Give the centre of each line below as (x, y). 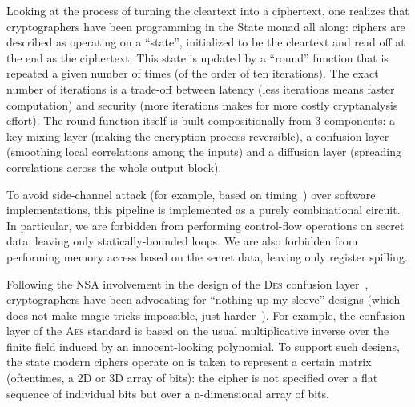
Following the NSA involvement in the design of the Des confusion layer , (187, 283)
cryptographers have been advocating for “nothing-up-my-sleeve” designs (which (203, 299)
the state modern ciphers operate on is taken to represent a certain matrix (189, 362)
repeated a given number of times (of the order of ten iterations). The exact (193, 73)
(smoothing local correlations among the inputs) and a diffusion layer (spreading (204, 152)
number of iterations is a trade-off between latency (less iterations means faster (201, 88)
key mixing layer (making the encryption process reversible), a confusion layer (198, 136)
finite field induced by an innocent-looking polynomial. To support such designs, (203, 346)
